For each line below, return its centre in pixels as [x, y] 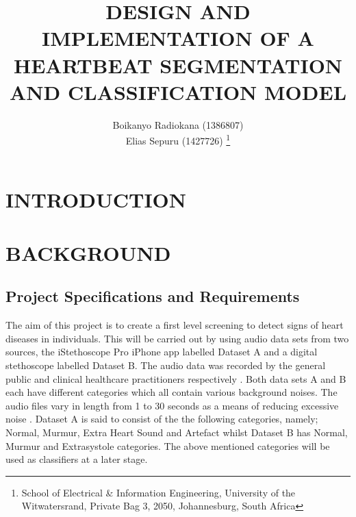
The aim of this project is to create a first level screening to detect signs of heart [175, 325]
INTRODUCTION [96, 199]
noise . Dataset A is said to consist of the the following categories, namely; [162, 419]
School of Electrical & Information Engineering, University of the [158, 492]
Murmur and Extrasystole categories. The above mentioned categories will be [168, 445]
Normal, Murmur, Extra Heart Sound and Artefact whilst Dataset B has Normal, [177, 432]
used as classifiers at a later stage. [77, 459]
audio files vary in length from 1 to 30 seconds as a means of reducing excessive [172, 405]
